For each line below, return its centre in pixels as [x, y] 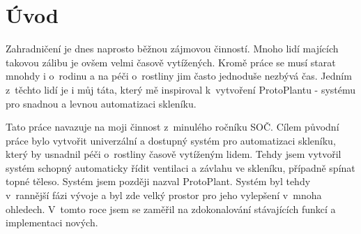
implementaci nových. [52, 222]
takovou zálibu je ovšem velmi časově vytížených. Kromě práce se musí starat [171, 62]
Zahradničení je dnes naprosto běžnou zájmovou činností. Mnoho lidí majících [172, 49]
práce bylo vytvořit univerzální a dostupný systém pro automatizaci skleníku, [171, 140]
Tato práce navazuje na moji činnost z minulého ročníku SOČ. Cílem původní [172, 127]
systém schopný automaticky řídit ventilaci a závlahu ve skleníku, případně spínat [180, 167]
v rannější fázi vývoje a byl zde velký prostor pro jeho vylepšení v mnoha [164, 195]
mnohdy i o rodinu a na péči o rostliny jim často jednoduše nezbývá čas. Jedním [179, 76]
